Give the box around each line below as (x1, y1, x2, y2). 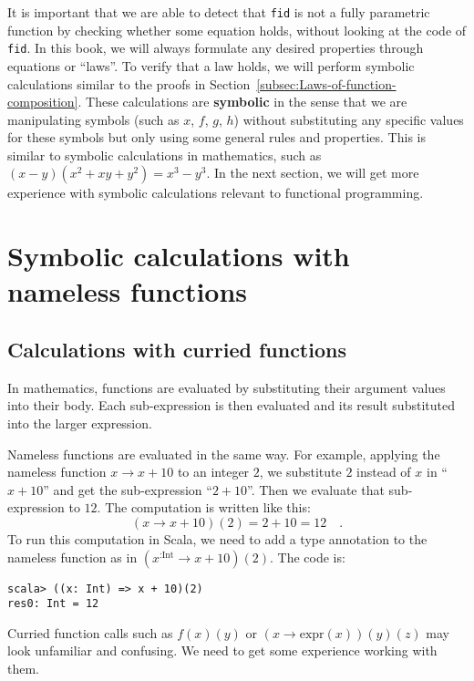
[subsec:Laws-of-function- (256, 74, 397, 93)
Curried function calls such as (7, 623, 173, 642)
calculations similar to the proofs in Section (7, 74, 251, 93)
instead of (356, 462, 411, 481)
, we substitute (259, 462, 342, 481)
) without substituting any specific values (233, 109, 464, 129)
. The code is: (269, 547, 345, 566)
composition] (7, 92, 78, 111)
